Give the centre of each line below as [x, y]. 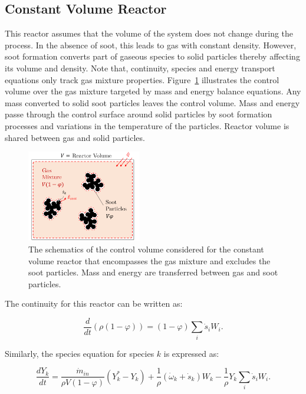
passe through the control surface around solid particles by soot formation [139, 114]
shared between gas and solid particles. [75, 137]
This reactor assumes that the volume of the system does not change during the [149, 33]
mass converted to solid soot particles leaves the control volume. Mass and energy [152, 102]
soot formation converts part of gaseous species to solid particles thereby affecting [152, 56]
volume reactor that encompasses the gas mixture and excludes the [149, 260]
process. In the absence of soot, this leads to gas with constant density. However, [151, 45]
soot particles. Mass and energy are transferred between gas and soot [153, 272]
